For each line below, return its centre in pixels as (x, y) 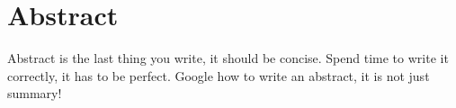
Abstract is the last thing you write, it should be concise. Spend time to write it (228, 58)
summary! (35, 93)
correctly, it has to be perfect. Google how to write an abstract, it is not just (219, 75)
